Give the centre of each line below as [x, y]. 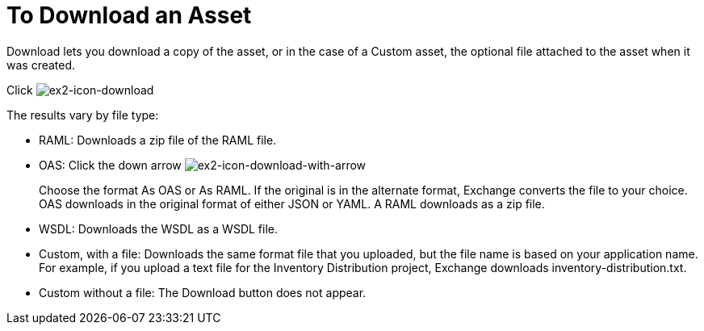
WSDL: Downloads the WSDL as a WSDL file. [158, 228]
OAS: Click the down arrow [110, 165]
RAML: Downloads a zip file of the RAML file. [158, 140]
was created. [41, 65]
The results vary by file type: [83, 115]
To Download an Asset [129, 15]
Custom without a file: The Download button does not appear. [203, 292]
